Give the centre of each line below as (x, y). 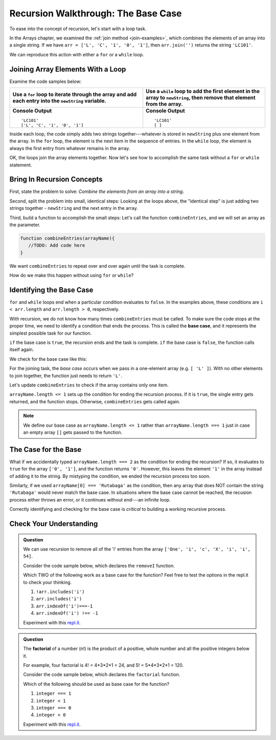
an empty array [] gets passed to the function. (73, 432)
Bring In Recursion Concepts (56, 179)
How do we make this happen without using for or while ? (72, 275)
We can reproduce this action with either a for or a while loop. (77, 54)
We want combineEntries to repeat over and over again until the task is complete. (97, 266)
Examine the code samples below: (45, 81)
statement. (21, 165)
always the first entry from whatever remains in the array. (70, 148)
